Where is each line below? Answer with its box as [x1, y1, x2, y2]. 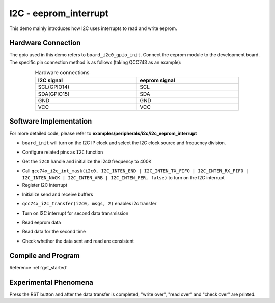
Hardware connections [35, 69, 90, 76]
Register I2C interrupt [22, 182, 68, 188]
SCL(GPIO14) [38, 83, 70, 90]
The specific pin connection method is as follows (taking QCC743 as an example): [9, 59, 182, 65]
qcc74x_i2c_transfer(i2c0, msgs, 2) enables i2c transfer [22, 201, 157, 207]
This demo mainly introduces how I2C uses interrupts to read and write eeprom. [9, 25, 178, 32]
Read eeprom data [22, 219, 61, 226]
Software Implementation [9, 117, 92, 126]
